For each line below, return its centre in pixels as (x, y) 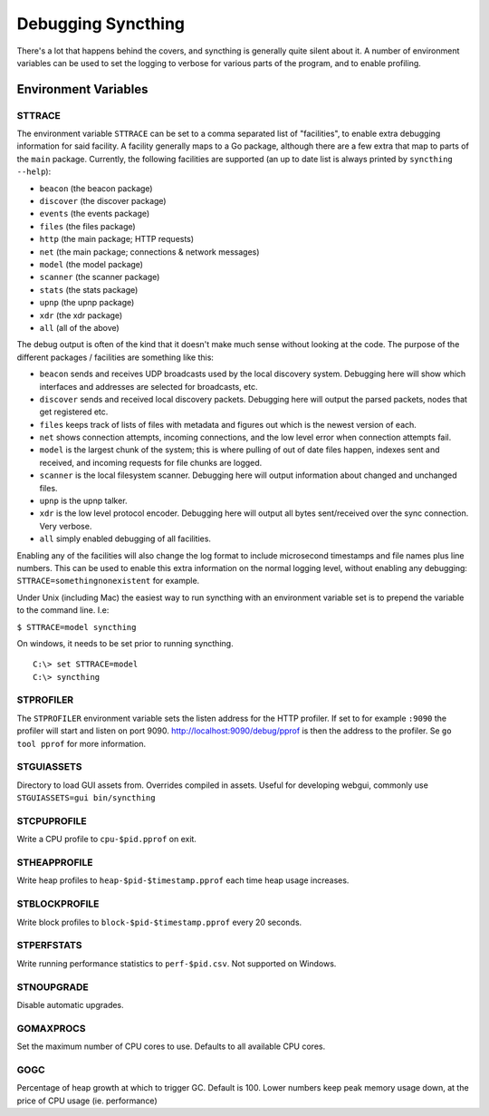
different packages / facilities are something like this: (115, 357)
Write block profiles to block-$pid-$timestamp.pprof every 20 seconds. (159, 922)
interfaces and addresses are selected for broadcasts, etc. (149, 386)
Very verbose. (66, 526)
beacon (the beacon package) (96, 188)
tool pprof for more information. (81, 743)
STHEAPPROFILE (55, 863)
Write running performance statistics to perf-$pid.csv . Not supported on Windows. (177, 963)
